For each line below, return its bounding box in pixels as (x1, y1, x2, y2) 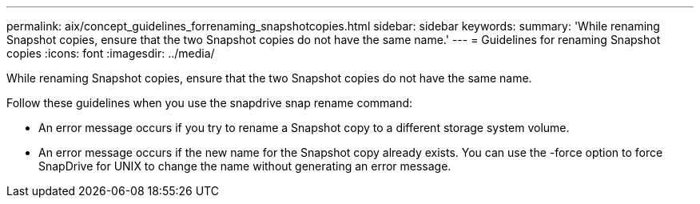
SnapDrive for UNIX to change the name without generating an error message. (38, 159, 451, 173)
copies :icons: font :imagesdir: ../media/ (6, 46, 215, 60)
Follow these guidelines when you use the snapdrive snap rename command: (6, 96, 413, 110)
